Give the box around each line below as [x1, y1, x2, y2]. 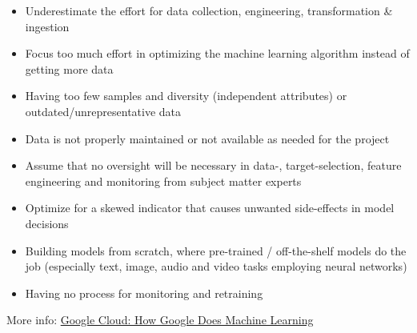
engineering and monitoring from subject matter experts [25, 172, 302, 189]
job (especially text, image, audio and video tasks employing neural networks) [25, 258, 407, 275]
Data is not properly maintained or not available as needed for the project [25, 130, 390, 146]
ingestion [25, 18, 70, 34]
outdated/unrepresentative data [25, 102, 182, 119]
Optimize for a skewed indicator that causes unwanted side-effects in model [25, 199, 395, 216]
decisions [25, 215, 69, 231]
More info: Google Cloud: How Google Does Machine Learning [6, 311, 314, 328]
